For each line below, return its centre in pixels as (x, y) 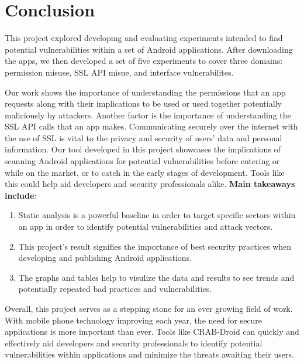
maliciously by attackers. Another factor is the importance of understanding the (148, 115)
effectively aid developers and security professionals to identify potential (134, 343)
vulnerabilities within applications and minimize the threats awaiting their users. (149, 354)
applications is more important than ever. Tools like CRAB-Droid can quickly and (152, 331)
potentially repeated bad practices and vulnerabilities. (115, 289)
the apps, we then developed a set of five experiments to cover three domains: (144, 61)
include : (21, 195)
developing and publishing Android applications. (105, 258)
